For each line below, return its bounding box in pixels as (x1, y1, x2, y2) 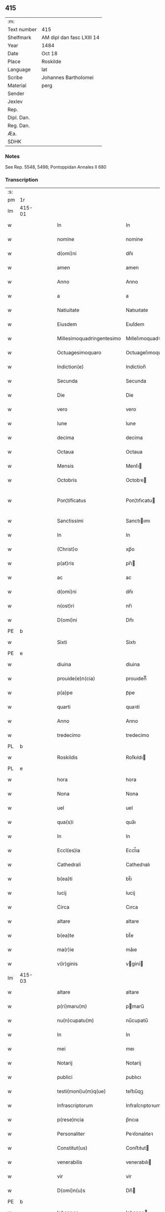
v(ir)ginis (57, 961, 78, 968)
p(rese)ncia (57, 1116, 84, 1123)
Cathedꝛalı (126, 861, 150, 868)
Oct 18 (41, 50, 58, 57)
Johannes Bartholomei (41, 74, 94, 81)
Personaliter (57, 1131, 85, 1138)
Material (7, 82, 27, 89)
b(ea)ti (57, 875, 73, 882)
